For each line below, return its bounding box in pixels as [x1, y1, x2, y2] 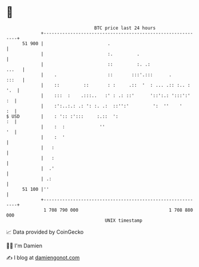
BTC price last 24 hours [94, 25, 156, 31]
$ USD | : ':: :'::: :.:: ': [6, 113, 119, 120]
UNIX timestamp [104, 217, 143, 224]
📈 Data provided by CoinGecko [6, 228, 84, 235]
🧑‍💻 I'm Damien [6, 242, 43, 249]
